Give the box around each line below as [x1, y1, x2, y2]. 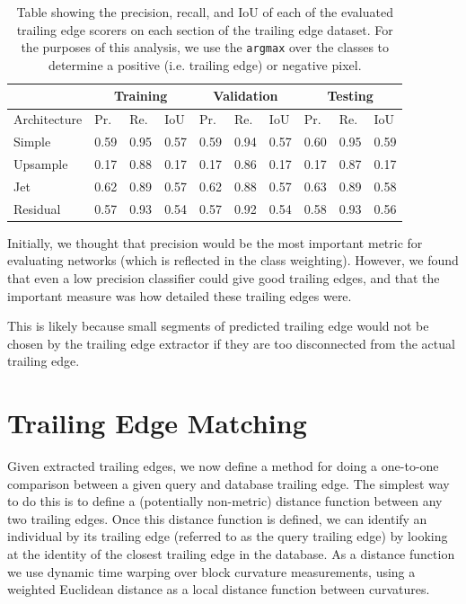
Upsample [13, 154, 68, 173]
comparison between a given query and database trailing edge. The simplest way [7, 474, 450, 493]
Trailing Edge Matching [7, 404, 307, 441]
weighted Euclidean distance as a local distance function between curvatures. [7, 580, 430, 599]
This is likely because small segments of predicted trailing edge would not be [7, 316, 429, 335]
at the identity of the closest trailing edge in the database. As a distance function [7, 545, 455, 563]
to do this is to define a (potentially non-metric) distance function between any [7, 492, 443, 511]
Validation [213, 86, 278, 105]
